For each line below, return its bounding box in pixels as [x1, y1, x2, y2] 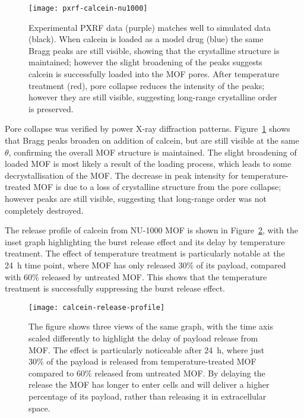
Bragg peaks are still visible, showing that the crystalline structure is [28, 44, 280, 56]
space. [28, 401, 50, 414]
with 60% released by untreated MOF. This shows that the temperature [5, 270, 267, 283]
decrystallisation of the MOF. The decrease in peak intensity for [5, 169, 239, 181]
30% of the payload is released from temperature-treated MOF [28, 355, 256, 368]
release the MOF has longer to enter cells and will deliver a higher [28, 378, 270, 391]
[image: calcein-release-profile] [28, 303, 165, 312]
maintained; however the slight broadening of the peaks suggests [28, 56, 262, 68]
